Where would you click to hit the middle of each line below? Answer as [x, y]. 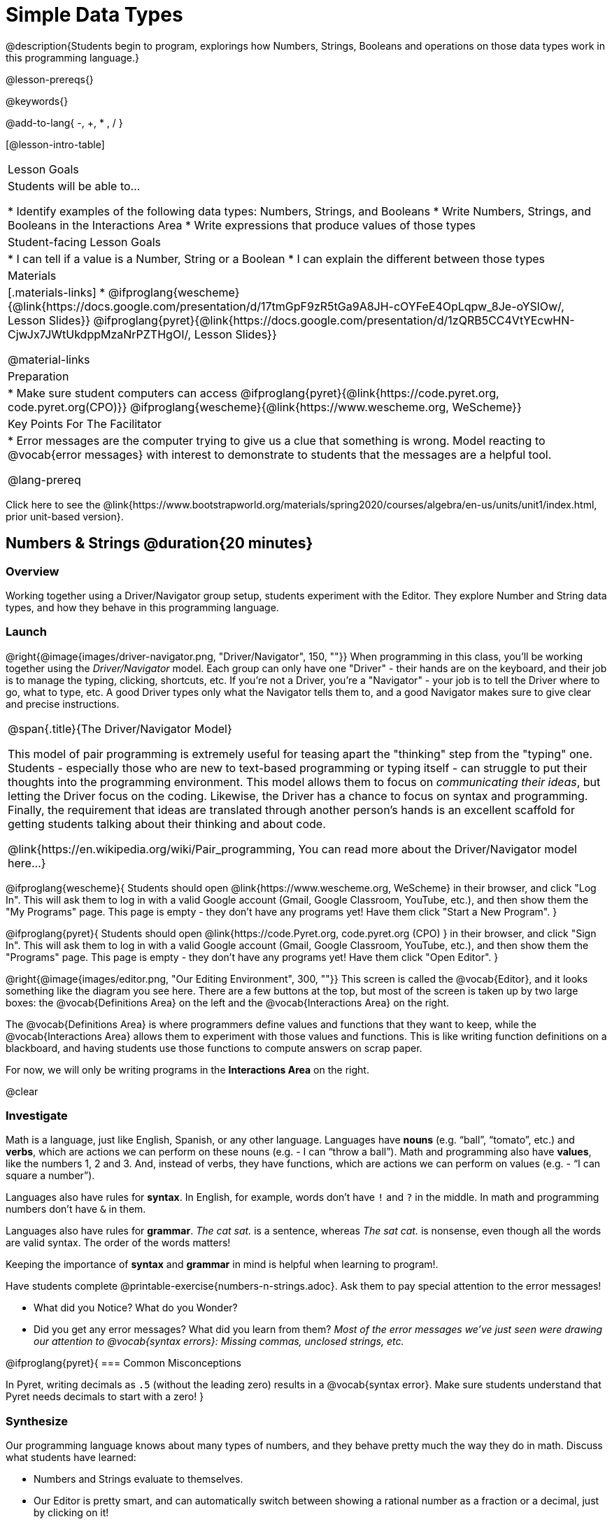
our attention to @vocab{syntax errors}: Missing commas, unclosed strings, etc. [219, 1341]
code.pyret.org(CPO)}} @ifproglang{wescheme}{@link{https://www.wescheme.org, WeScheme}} [265, 407]
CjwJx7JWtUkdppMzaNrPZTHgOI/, [100, 334]
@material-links [49, 359]
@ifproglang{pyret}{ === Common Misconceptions [123, 1363]
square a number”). [50, 1176]
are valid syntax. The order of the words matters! [118, 1243]
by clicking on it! [71, 1513]
